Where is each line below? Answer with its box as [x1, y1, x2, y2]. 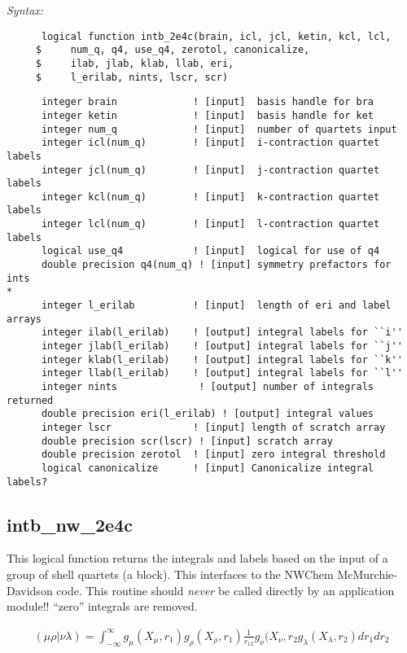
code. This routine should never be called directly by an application [56, 581, 395, 598]
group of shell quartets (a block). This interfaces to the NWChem [7, 566, 334, 583]
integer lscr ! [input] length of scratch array [41, 421, 386, 433]
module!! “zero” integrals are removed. [7, 598, 198, 615]
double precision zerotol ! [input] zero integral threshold [41, 449, 386, 461]
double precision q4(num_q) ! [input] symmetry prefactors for [41, 259, 392, 271]
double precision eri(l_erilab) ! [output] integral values [41, 408, 374, 420]
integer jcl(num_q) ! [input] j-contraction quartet [41, 164, 380, 176]
